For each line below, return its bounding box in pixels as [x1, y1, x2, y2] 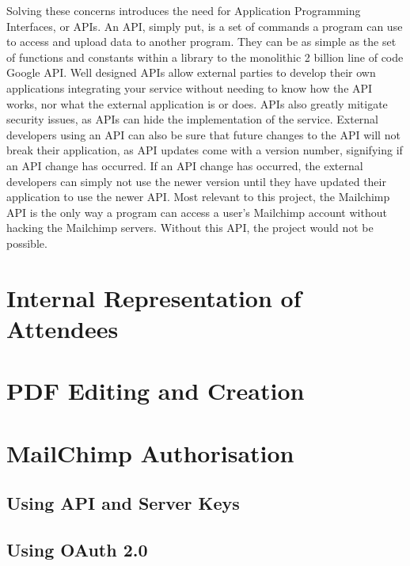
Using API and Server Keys [6, 491, 240, 515]
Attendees [6, 312, 119, 344]
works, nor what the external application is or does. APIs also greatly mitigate [6, 95, 388, 112]
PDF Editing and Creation [6, 374, 305, 407]
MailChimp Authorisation [6, 436, 294, 469]
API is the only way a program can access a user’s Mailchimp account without [6, 203, 387, 220]
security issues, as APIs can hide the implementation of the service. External [6, 111, 379, 127]
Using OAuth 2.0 [6, 537, 148, 561]
